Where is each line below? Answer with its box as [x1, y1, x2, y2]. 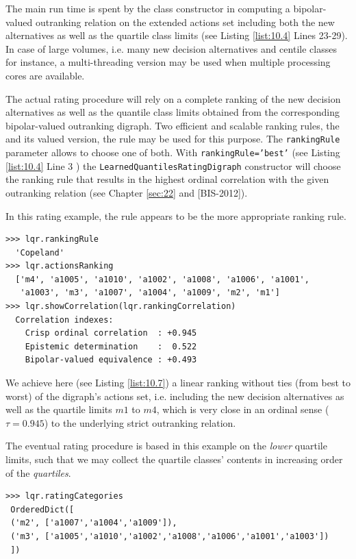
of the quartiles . [5, 465, 71, 480]
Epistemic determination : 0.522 [25, 341, 197, 351]
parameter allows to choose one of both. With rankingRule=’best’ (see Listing [5, 145, 340, 159]
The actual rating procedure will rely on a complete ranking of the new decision [5, 91, 341, 105]
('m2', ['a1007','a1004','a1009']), [10, 518, 177, 528]
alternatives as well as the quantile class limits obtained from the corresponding [5, 105, 340, 119]
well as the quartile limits [5, 402, 112, 417]
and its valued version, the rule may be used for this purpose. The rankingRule [5, 132, 340, 146]
